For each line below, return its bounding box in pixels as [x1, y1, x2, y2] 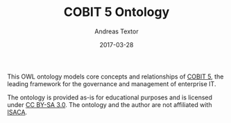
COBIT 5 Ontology [63, 4, 170, 20]
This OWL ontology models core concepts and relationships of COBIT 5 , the [7, 72, 224, 81]
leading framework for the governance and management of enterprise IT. [7, 79, 216, 88]
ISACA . [7, 108, 28, 116]
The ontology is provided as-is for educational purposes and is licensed [7, 93, 213, 101]
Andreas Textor [94, 27, 139, 35]
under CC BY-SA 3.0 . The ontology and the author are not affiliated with [7, 100, 212, 108]
